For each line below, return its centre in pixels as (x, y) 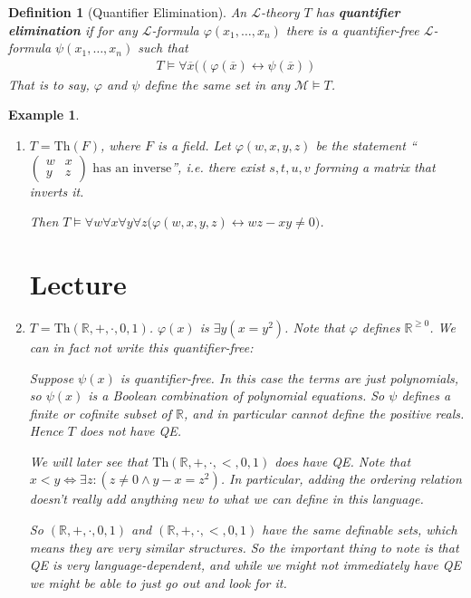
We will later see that (89, 461)
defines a (426, 395)
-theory (280, 12)
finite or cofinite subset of (100, 413)
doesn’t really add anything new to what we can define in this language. (226, 499)
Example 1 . (44, 115)
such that (163, 48)
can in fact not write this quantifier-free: (141, 347)
